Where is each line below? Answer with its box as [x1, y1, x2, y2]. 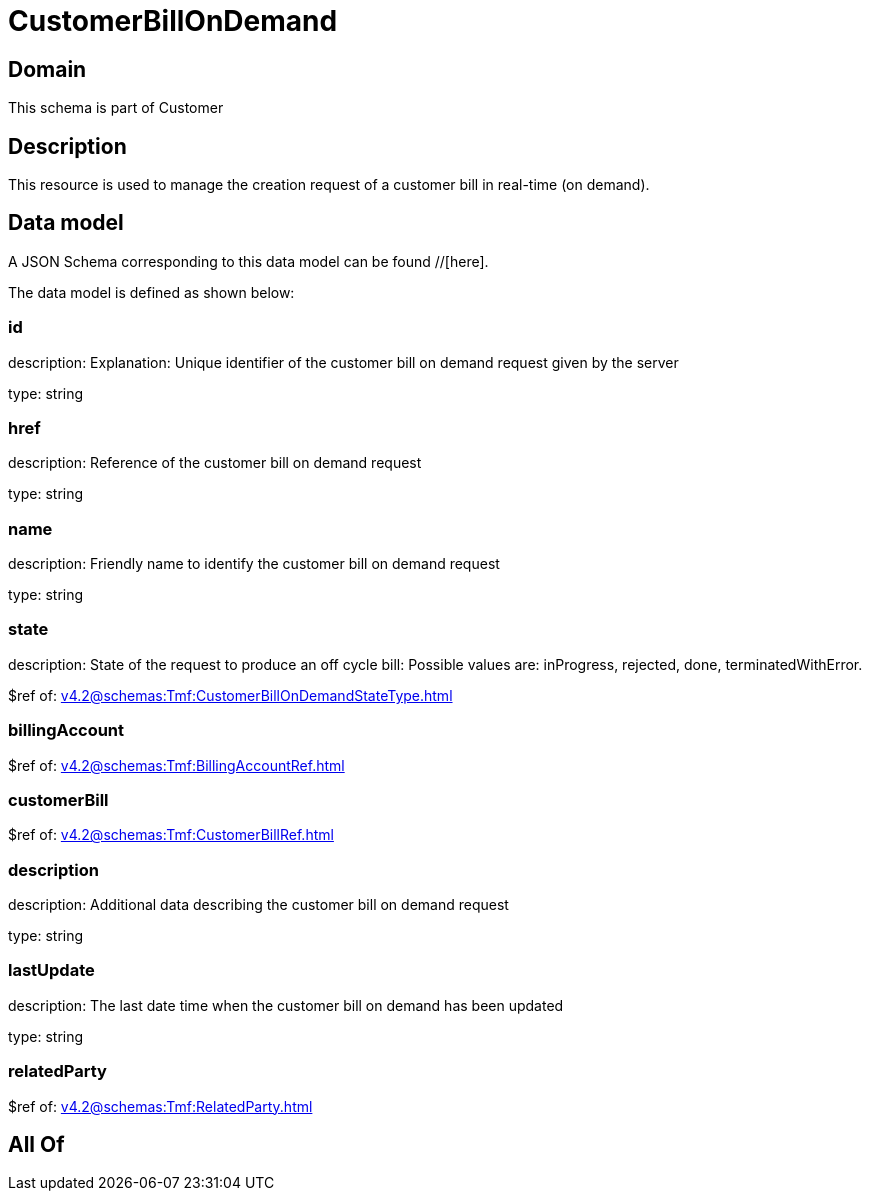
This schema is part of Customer [8, 99, 224, 117]
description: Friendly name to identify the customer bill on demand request [8, 555, 500, 573]
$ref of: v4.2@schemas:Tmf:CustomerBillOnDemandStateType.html [8, 686, 453, 704]
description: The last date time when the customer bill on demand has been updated [8, 996, 564, 1014]
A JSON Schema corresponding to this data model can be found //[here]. [8, 252, 489, 270]
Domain [8, 56, 87, 82]
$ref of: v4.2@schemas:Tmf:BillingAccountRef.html [8, 756, 345, 774]
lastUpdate [8, 960, 95, 981]
